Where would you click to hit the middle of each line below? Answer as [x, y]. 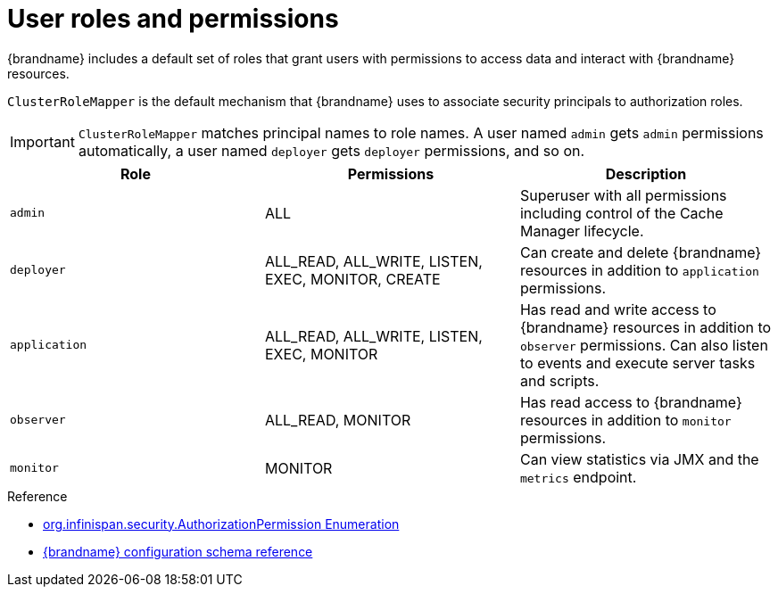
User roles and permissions [173, 19]
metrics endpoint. [578, 477]
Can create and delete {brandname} [641, 252]
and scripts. [559, 380]
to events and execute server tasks [637, 363]
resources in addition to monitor [625, 420]
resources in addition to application [639, 270]
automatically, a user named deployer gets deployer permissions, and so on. [331, 150]
